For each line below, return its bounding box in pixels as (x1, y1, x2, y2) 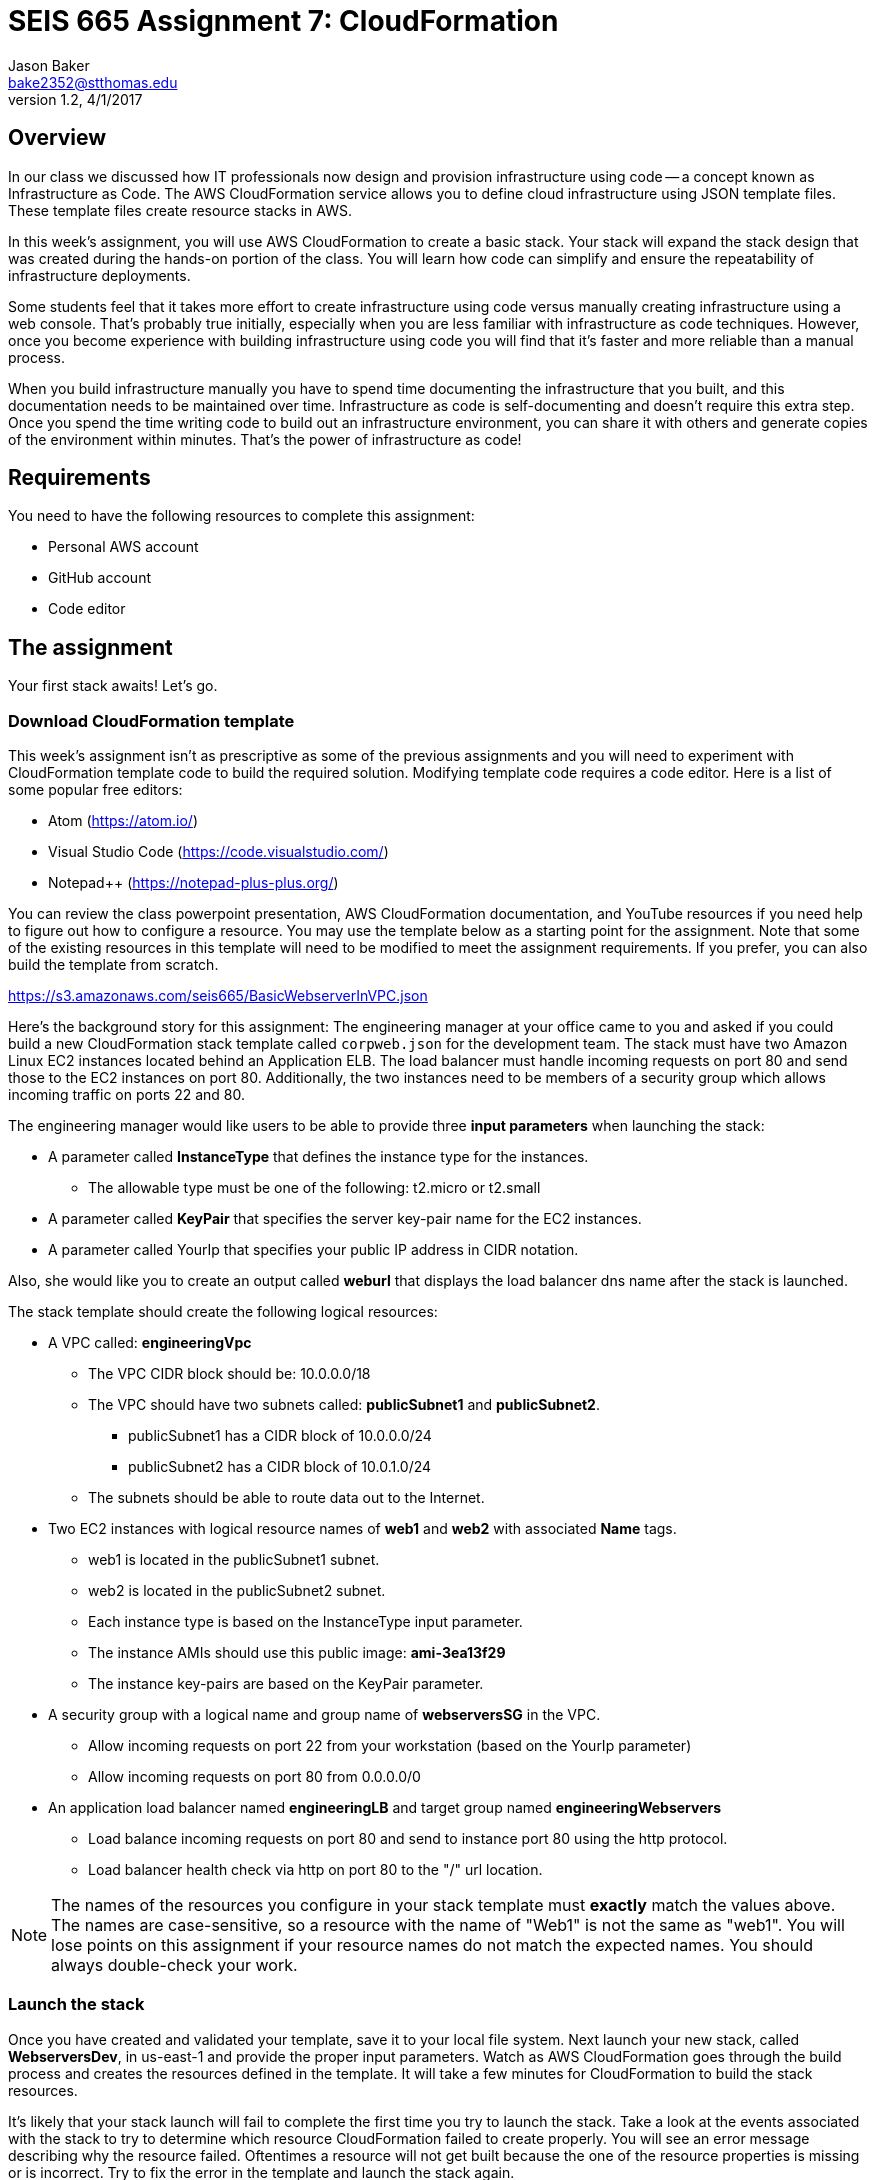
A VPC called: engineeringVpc (48, 1334, 252, 1352)
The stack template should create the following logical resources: (8, 1303, 438, 1321)
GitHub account (48, 569, 151, 587)
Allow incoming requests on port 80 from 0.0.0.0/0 (88, 1768, 421, 1786)
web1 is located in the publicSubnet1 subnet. (88, 1551, 380, 1569)
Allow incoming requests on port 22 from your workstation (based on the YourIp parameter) (88, 1737, 692, 1755)
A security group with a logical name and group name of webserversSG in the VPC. (48, 1706, 601, 1724)
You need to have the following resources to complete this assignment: (8, 507, 475, 525)
